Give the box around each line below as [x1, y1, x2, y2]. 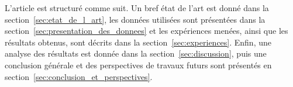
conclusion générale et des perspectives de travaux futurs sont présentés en [5, 58, 272, 71]
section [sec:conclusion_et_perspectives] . [5, 70, 153, 82]
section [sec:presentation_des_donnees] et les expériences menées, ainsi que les [5, 25, 288, 37]
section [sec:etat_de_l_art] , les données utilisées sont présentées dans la [5, 13, 266, 25]
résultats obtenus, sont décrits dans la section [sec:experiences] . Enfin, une [5, 36, 271, 48]
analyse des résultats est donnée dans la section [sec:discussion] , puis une [5, 47, 267, 60]
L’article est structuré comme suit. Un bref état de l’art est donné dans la [5, 2, 269, 13]
